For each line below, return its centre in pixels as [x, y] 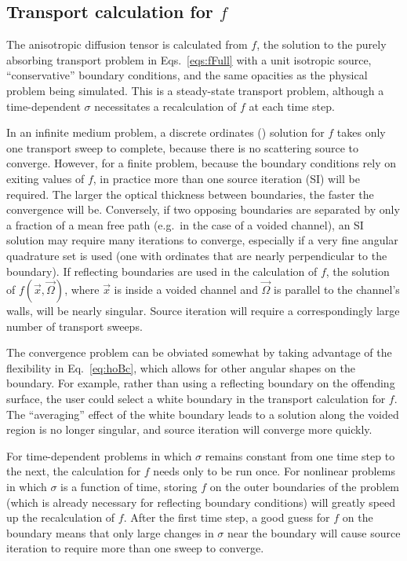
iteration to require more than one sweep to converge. [135, 548]
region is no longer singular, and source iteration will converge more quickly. [189, 429]
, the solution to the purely [322, 44]
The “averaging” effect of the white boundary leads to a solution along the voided [203, 414]
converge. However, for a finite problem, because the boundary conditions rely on [202, 163]
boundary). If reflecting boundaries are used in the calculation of [162, 271]
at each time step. [292, 106]
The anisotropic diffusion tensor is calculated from [127, 44]
